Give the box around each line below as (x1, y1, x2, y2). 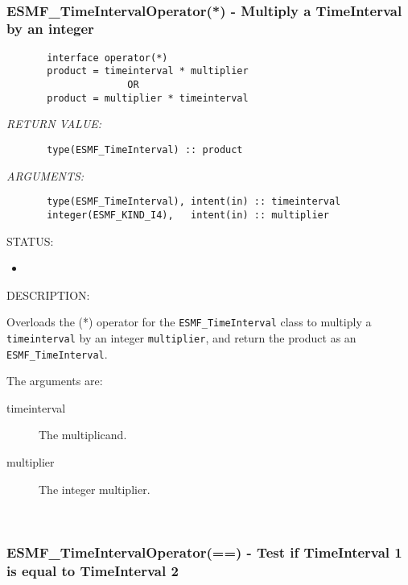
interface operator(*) (47, 52, 168, 64)
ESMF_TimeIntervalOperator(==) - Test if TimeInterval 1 (6, 541, 402, 562)
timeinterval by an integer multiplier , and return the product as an (6, 329, 356, 346)
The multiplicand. (39, 426, 127, 443)
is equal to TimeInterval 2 (6, 560, 179, 580)
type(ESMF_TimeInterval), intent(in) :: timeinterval (47, 196, 341, 208)
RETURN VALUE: (6, 115, 102, 132)
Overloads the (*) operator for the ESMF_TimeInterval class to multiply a (6, 313, 372, 330)
